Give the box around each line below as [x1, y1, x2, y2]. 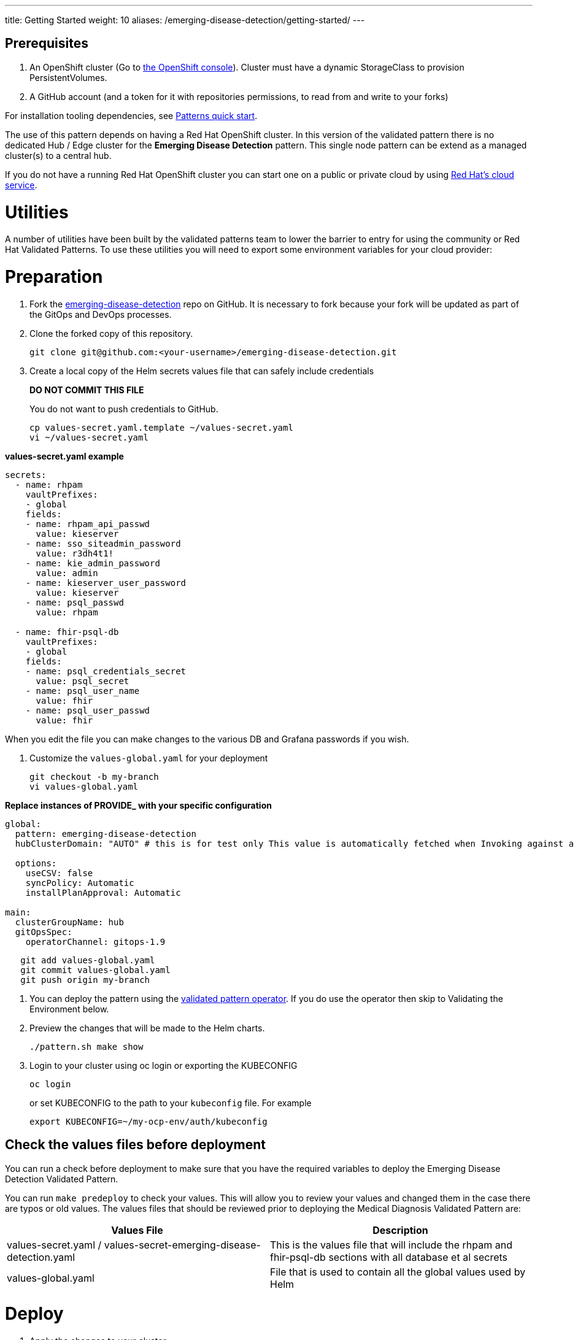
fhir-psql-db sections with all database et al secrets [270, 1250, 508, 1263]
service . [5, 179, 37, 190]
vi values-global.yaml [29, 781, 139, 791]
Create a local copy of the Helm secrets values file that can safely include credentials [29, 365, 374, 376]
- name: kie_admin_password [25, 558, 160, 568]
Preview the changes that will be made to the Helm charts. [29, 1022, 265, 1033]
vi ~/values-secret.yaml [29, 432, 148, 442]
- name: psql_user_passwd [25, 705, 150, 715]
